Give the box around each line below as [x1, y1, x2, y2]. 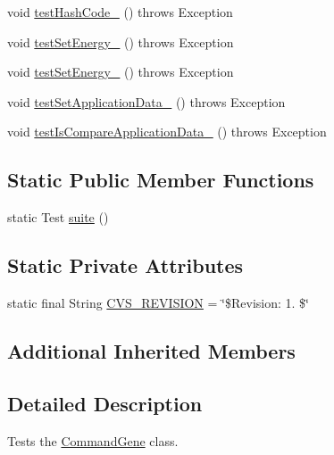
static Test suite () [7, 208, 109, 227]
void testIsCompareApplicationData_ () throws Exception [7, 122, 327, 141]
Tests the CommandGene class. [7, 431, 179, 450]
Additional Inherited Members [7, 336, 296, 364]
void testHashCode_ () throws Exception [7, 3, 233, 21]
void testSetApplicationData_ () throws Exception [7, 92, 286, 111]
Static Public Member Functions [7, 166, 314, 194]
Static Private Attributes [7, 252, 244, 279]
